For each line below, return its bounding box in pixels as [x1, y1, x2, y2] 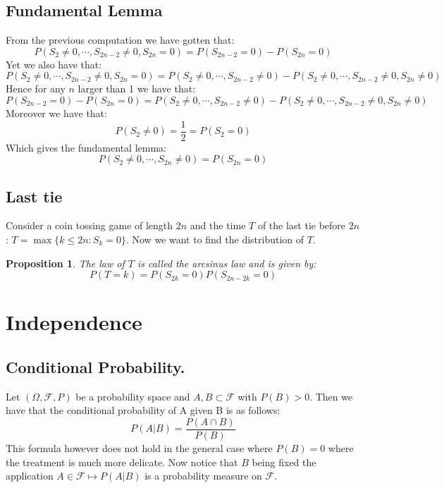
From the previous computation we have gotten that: [6, 32, 235, 47]
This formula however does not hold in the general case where [6, 441, 273, 456]
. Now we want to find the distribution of [125, 232, 304, 247]
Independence [6, 307, 142, 336]
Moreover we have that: [6, 105, 107, 120]
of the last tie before [257, 218, 346, 233]
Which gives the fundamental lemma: [6, 140, 166, 154]
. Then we [309, 389, 353, 403]
